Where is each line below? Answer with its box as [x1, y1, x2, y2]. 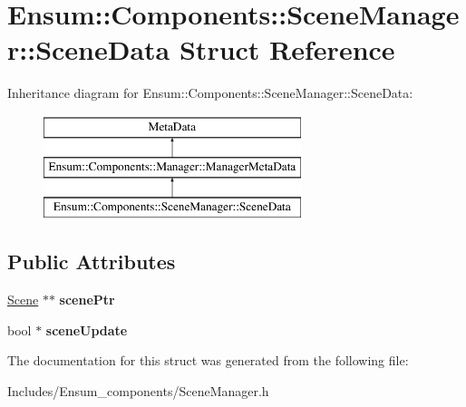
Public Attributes [7, 247, 176, 276]
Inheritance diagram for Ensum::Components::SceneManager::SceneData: [7, 83, 413, 102]
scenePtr [59, 290, 115, 309]
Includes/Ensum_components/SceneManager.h [7, 381, 269, 400]
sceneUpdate [45, 320, 128, 339]
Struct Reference [179, 31, 395, 68]
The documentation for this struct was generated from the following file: [7, 351, 409, 370]
